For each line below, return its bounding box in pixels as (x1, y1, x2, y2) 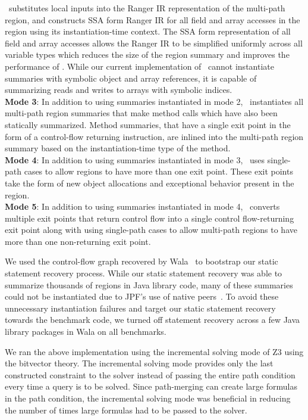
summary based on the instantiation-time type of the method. (5, 142, 231, 154)
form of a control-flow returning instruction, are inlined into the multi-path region (5, 130, 304, 142)
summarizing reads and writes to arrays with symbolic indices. (5, 83, 232, 96)
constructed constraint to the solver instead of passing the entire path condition (5, 368, 296, 381)
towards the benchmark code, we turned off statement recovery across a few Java (5, 313, 300, 326)
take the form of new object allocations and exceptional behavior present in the (5, 176, 294, 189)
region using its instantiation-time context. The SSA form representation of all (5, 25, 291, 38)
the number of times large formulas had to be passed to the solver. (5, 403, 247, 416)
